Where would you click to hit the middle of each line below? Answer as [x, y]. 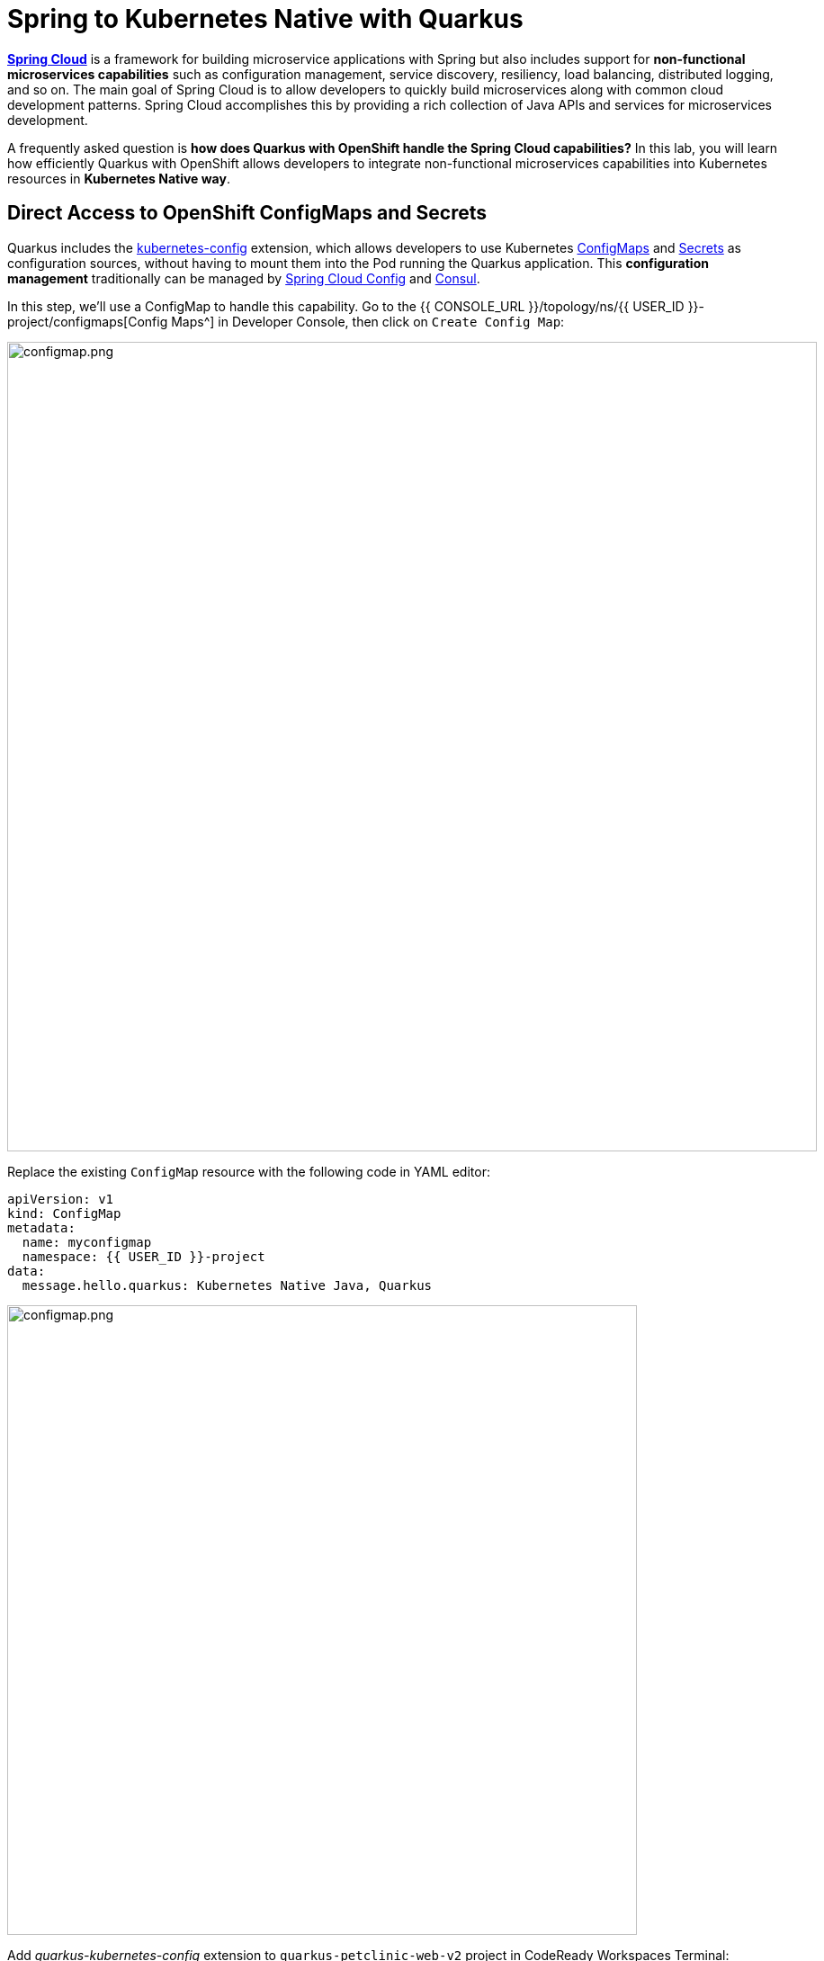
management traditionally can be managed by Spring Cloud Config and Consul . [244, 278]
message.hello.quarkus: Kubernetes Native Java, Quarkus [227, 1285]
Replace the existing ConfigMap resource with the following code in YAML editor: [249, 1171]
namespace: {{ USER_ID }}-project [143, 1256]
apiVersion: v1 [61, 1199]
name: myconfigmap [87, 1242]
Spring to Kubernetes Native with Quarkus [265, 19]
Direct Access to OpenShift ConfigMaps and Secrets [247, 213]
